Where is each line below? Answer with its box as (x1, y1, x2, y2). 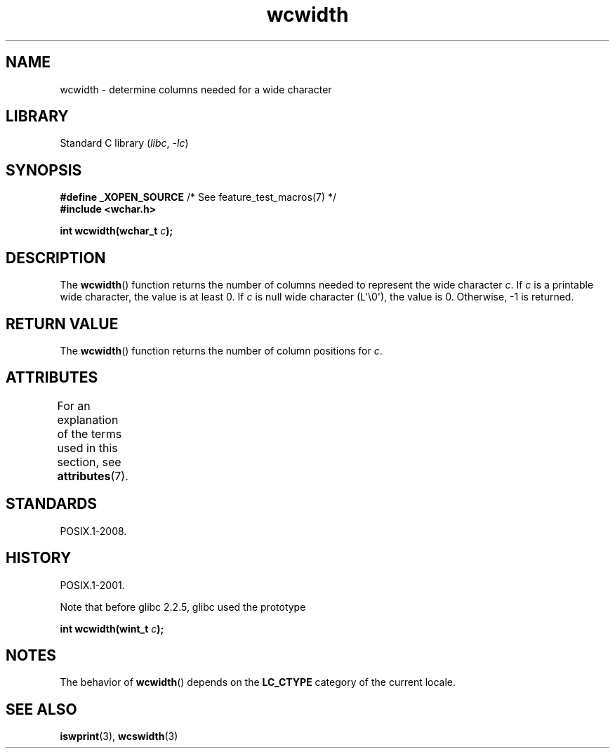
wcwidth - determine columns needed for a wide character (60, 83, 332, 95)
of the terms (57, 426, 122, 441)
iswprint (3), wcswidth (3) (60, 730, 178, 743)
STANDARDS (6, 495, 98, 513)
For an (57, 398, 91, 413)
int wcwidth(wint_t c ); (60, 622, 164, 635)
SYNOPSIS (6, 161, 82, 179)
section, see (57, 454, 121, 469)
